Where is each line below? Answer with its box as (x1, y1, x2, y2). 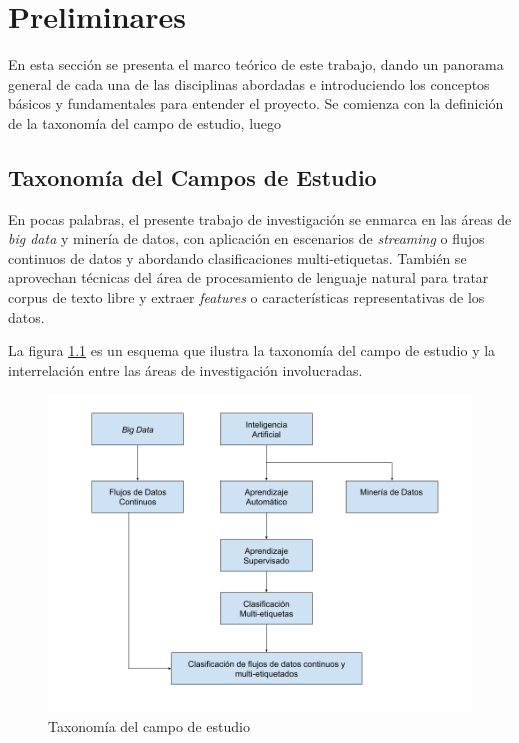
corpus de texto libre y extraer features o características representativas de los (8, 287, 485, 308)
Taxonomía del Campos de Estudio (8, 161, 377, 192)
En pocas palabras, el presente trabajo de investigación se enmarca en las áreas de (8, 208, 512, 229)
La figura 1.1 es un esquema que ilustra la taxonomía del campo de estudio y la (8, 340, 496, 361)
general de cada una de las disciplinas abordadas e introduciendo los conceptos (8, 73, 490, 94)
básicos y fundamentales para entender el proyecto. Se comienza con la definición (8, 93, 504, 114)
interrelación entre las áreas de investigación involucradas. (8, 359, 363, 380)
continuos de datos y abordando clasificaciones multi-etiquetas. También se (8, 247, 467, 268)
